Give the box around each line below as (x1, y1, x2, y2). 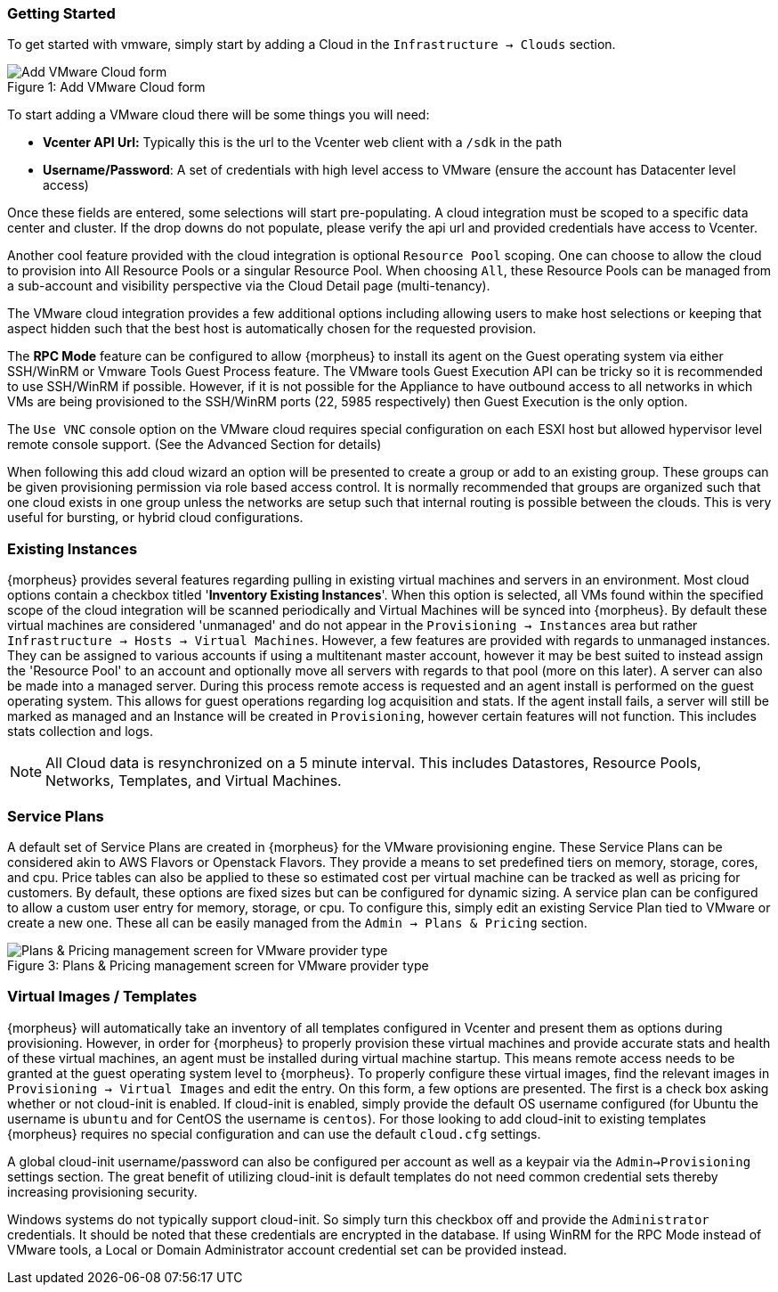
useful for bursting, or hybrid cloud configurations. (7, 510, 304, 526)
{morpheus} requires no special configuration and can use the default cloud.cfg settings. (7, 1125, 541, 1141)
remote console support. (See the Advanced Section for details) (7, 437, 382, 453)
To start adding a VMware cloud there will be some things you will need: (7, 107, 430, 123)
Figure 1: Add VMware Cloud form (7, 79, 206, 95)
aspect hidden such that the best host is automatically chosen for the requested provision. (7, 321, 537, 337)
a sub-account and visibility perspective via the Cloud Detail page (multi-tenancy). (7, 278, 490, 294)
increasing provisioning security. (7, 1183, 198, 1199)
